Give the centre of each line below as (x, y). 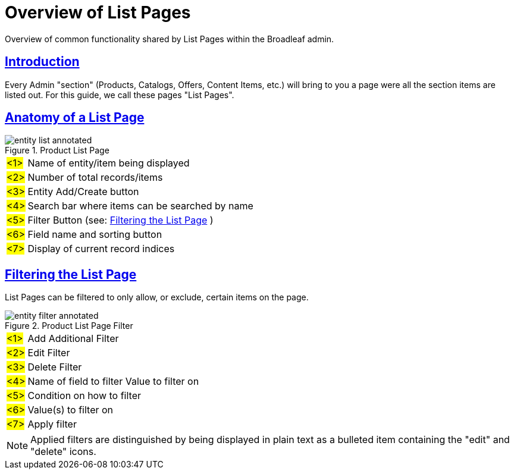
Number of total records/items (95, 178)
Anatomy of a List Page (75, 118)
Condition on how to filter (84, 396)
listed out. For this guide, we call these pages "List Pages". (120, 95)
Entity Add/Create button (83, 192)
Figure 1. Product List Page (57, 150)
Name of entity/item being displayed (109, 163)
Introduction (42, 62)
